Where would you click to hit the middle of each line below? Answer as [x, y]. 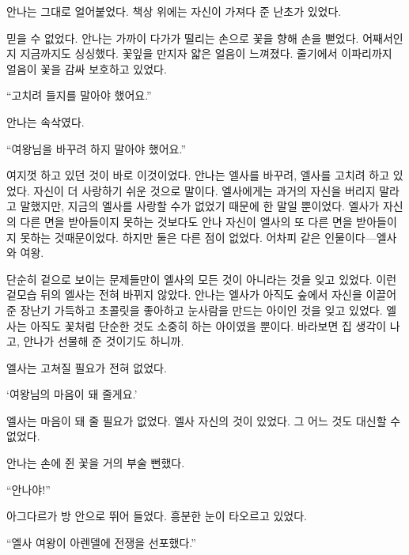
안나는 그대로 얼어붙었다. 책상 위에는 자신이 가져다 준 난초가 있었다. [174, 11]
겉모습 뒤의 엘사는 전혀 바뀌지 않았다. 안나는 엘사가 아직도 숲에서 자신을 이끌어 [202, 294]
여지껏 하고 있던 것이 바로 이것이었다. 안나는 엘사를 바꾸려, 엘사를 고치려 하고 [198, 175]
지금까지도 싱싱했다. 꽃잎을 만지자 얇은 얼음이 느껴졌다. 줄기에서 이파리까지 [206, 53]
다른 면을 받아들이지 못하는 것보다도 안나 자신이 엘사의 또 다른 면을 [186, 221]
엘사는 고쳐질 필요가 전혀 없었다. [87, 367]
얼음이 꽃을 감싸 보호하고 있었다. [87, 68]
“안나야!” [28, 489]
